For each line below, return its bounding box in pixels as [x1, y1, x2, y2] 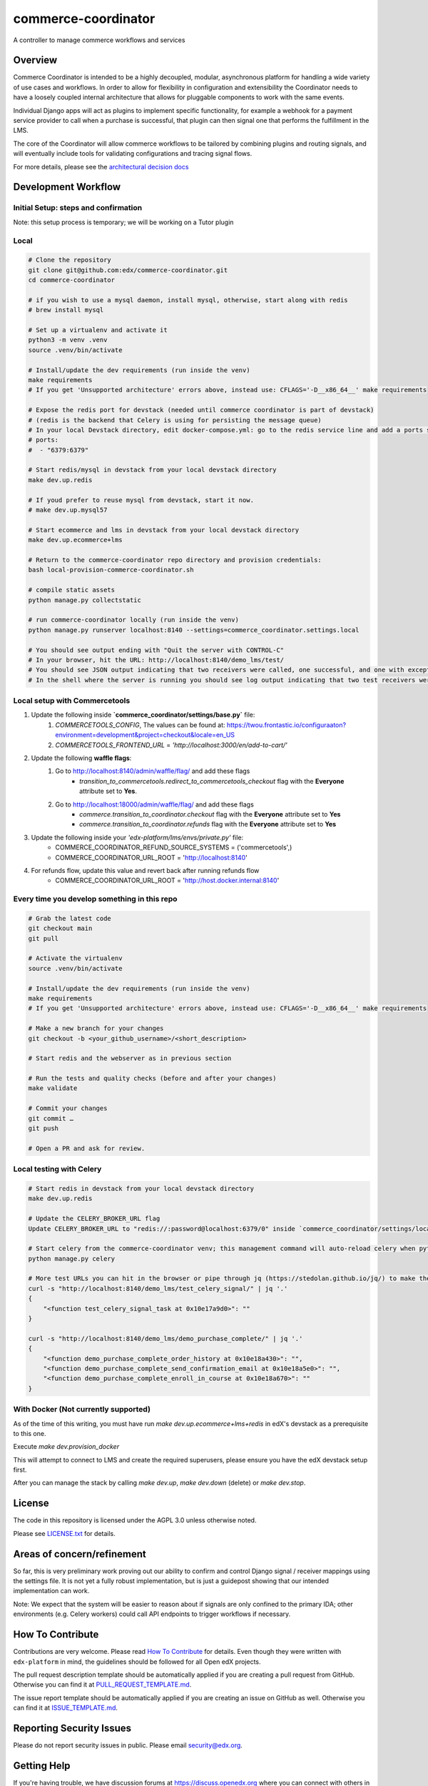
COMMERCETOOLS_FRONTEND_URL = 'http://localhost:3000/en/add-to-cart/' [55, 740, 288, 749]
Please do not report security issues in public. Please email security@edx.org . [13, 1740, 243, 1750]
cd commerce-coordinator [28, 276, 116, 284]
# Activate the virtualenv [28, 954, 123, 962]
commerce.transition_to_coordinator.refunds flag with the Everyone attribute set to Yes [79, 820, 337, 829]
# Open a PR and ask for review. [28, 1144, 146, 1152]
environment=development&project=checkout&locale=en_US [55, 731, 235, 739]
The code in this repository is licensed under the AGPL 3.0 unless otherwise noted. [13, 1516, 257, 1525]
